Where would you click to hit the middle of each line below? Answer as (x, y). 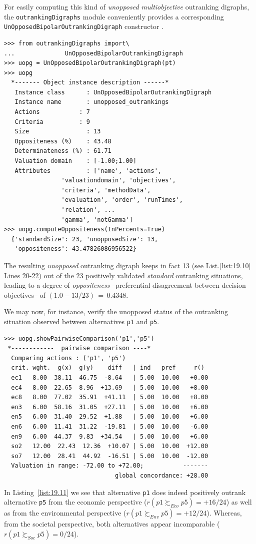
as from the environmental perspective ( (65, 513)
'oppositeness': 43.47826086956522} (75, 249)
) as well (239, 502)
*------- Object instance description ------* (90, 83)
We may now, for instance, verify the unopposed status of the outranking (116, 311)
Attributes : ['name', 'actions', (88, 171)
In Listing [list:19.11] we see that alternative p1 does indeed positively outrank (125, 492)
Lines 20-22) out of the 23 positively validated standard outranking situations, (123, 275)
